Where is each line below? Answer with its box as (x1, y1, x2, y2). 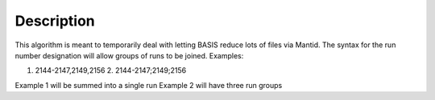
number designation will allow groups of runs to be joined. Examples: (14, 50, 244, 60)
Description (14, 12, 96, 30)
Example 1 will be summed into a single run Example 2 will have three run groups (14, 80, 283, 90)
